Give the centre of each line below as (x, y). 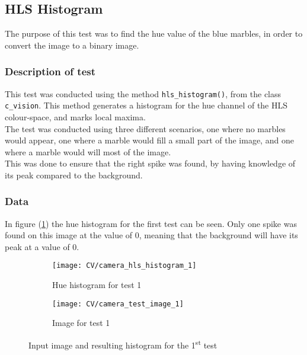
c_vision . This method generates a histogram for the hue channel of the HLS (146, 105)
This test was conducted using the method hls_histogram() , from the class (143, 93)
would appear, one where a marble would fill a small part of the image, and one (149, 140)
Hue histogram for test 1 (97, 285)
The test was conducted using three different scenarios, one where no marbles (145, 128)
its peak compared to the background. (74, 175)
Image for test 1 (81, 323)
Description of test (50, 71)
